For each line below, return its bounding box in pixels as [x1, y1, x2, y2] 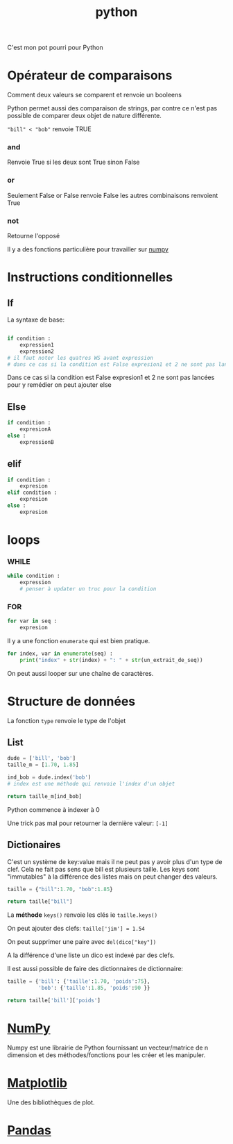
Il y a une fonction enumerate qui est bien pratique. [7, 636, 150, 645]
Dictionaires [7, 839, 61, 851]
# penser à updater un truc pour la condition [19, 586, 157, 592]
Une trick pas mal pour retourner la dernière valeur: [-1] [7, 819, 169, 827]
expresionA [19, 426, 51, 433]
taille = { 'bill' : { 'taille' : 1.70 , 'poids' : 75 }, [7, 978, 150, 985]
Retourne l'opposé [7, 232, 60, 240]
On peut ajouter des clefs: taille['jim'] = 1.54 [7, 925, 146, 933]
